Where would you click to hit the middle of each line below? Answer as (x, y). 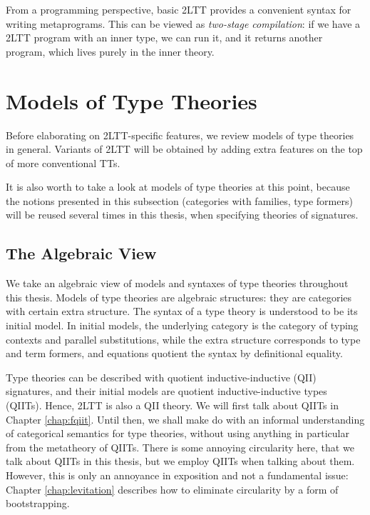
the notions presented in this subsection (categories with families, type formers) (179, 200)
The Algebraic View (81, 253)
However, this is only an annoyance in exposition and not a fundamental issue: (177, 475)
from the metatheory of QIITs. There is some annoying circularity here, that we (180, 447)
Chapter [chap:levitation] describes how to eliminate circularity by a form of (172, 489)
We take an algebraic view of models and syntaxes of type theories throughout (177, 283)
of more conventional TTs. (63, 162)
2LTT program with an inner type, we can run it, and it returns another (164, 37)
